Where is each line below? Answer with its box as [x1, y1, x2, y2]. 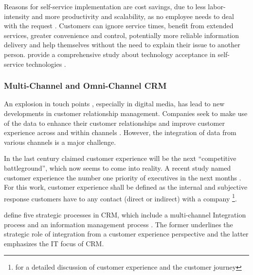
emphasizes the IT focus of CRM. [4, 238, 104, 248]
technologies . [26, 59, 66, 69]
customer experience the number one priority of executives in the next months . [4, 172, 241, 182]
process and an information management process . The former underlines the [4, 219, 233, 229]
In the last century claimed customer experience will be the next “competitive [4, 153, 236, 163]
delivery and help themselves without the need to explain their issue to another [4, 39, 240, 50]
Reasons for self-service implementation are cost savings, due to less [4, 1, 206, 11]
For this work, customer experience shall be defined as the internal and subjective [4, 182, 248, 192]
